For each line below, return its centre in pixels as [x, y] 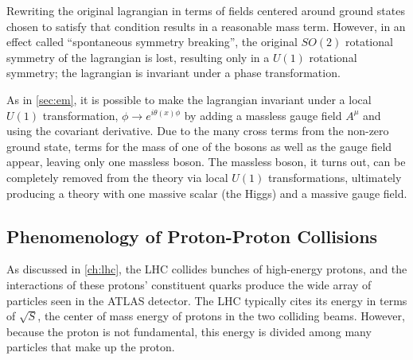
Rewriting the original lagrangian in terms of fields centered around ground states [206, 10]
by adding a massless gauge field [263, 115]
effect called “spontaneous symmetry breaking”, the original [152, 42]
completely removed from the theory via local [117, 177]
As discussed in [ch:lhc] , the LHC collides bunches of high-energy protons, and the [207, 269]
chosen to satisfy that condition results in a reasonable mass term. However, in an [206, 26]
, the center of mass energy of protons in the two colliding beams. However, [221, 316]
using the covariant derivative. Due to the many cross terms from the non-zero [198, 131]
